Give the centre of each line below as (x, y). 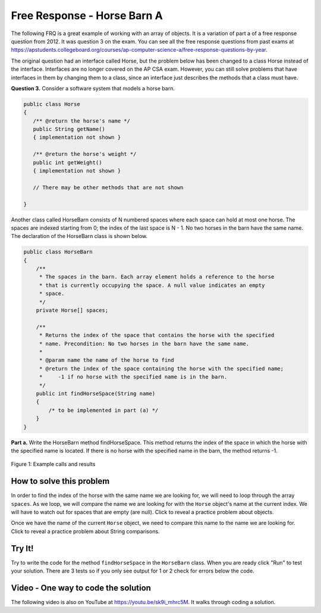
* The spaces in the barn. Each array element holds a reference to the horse (157, 277)
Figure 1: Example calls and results (53, 464)
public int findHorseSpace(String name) (96, 393)
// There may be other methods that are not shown (108, 187)
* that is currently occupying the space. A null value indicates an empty (152, 285)
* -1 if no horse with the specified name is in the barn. (133, 377)
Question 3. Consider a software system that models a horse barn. (93, 88)
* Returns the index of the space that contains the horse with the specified (157, 335)
